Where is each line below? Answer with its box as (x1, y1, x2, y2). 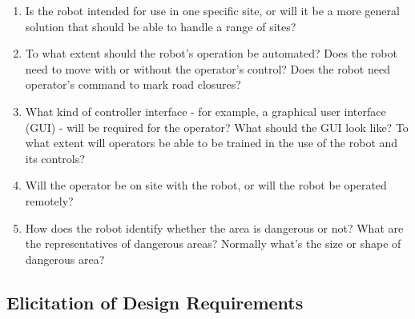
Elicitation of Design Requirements (6, 289, 304, 314)
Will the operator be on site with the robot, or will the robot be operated (25, 177, 387, 193)
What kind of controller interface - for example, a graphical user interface (25, 102, 386, 119)
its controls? (25, 150, 85, 166)
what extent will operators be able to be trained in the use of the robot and (25, 134, 398, 151)
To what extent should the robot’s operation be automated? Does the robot (25, 45, 397, 62)
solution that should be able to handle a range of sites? (25, 18, 296, 34)
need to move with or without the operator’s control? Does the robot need (25, 60, 390, 77)
